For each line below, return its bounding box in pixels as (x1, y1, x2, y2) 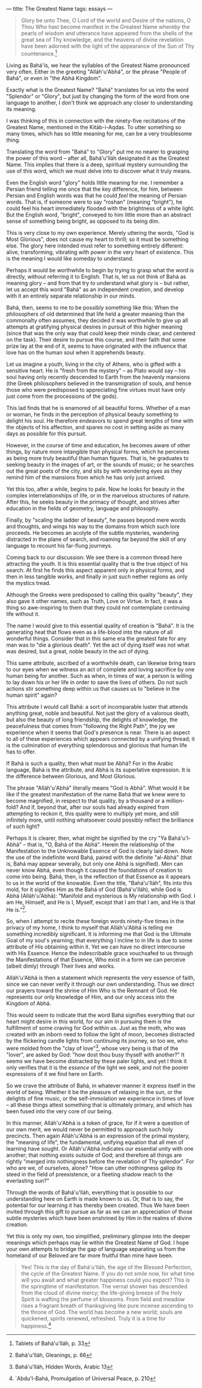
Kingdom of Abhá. (6, 1000, 51, 1007)
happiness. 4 (20, 1321, 52, 1329)
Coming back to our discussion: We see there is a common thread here (6, 554, 182, 561)
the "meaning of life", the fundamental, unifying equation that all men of (6, 1138, 184, 1146)
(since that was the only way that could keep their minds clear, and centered (6, 329, 195, 337)
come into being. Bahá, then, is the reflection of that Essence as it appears (6, 872, 191, 880)
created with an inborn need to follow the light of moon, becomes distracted (6, 1031, 195, 1038)
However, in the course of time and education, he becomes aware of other (6, 441, 191, 449)
